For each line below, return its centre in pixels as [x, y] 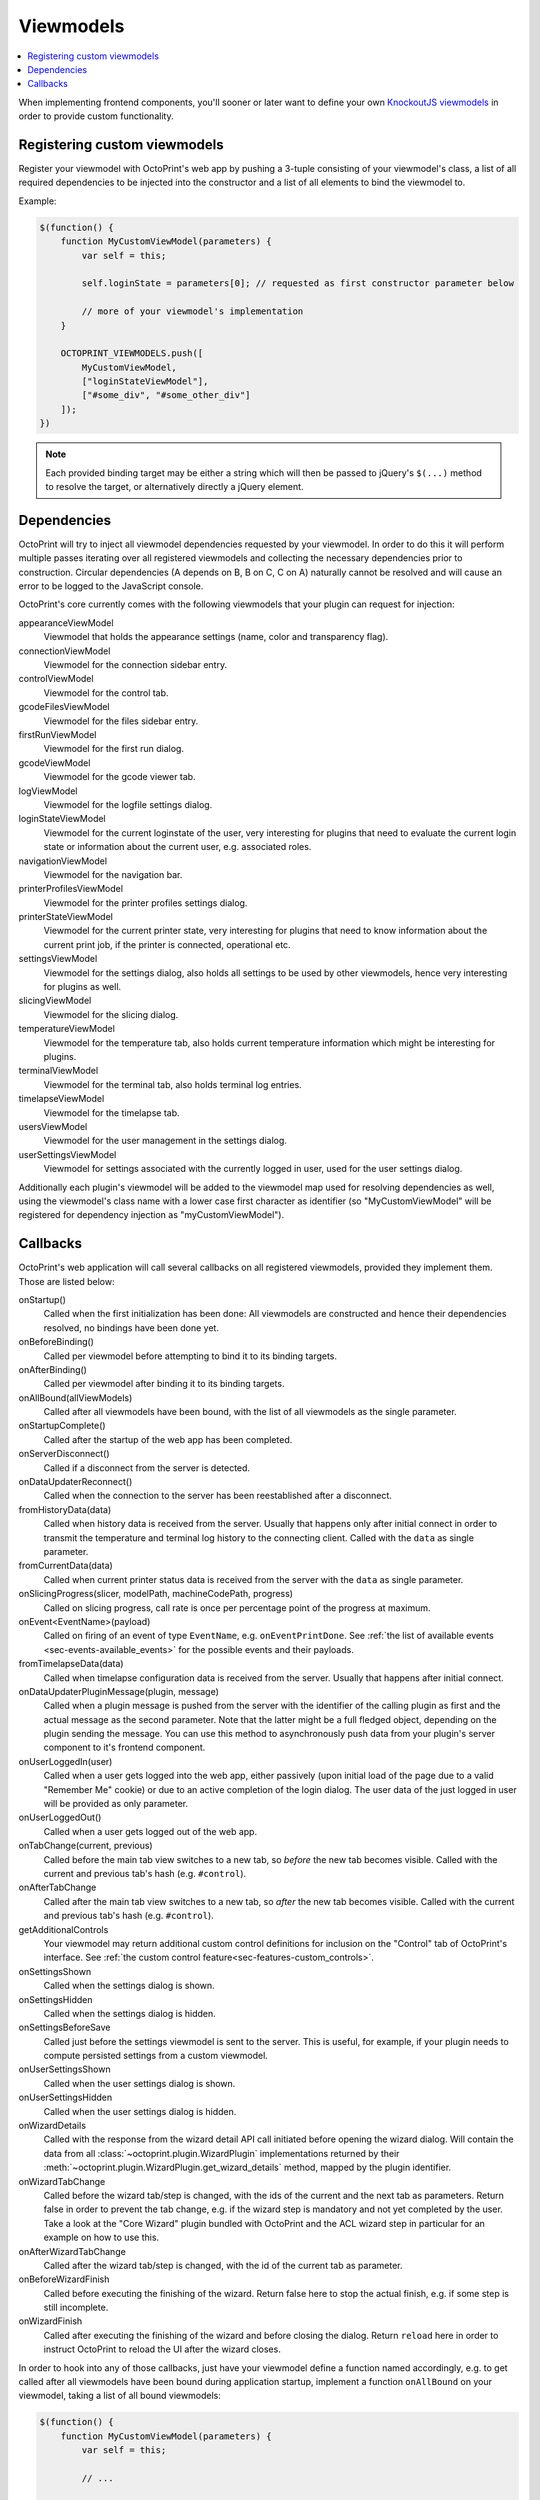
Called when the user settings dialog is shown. [139, 2083]
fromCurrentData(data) [66, 1566]
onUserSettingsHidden [65, 2097]
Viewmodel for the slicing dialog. [111, 1014]
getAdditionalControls [63, 1929]
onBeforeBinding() [56, 1342]
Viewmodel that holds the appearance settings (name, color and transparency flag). [216, 637]
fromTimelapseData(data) [71, 1664]
